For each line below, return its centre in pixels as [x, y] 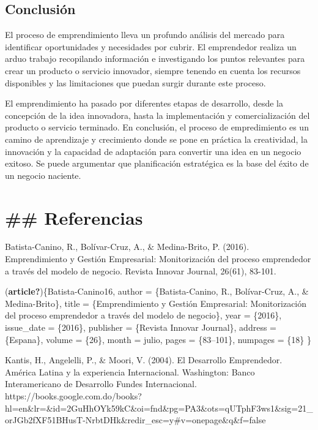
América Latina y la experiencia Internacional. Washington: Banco [130, 372]
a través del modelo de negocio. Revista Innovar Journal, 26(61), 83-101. [141, 270]
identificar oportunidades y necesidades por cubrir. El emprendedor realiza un [151, 46]
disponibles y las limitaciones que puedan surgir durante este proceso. [135, 82]
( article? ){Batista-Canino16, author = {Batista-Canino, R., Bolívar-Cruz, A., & [157, 291]
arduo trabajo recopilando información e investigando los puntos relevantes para [155, 58]
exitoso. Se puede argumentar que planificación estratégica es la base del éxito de [157, 163]
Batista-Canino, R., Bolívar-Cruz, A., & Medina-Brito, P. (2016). [127, 247]
